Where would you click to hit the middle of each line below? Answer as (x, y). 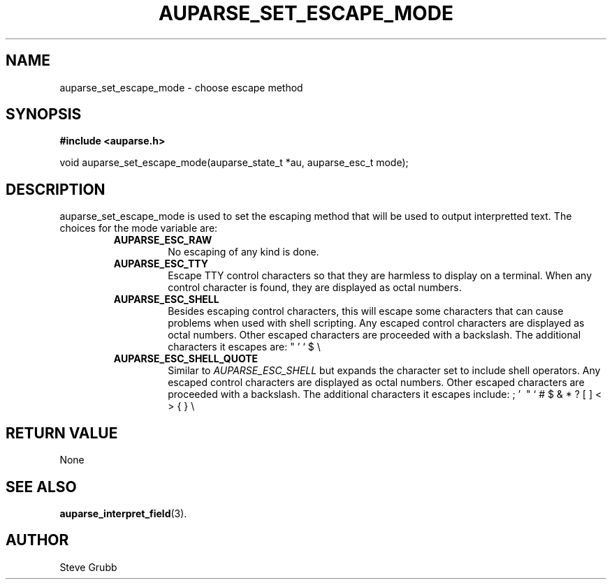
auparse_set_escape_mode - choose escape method (181, 87)
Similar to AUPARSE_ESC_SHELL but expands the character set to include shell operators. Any (384, 371)
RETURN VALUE (62, 433)
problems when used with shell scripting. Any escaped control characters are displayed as (376, 323)
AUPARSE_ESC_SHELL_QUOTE (186, 359)
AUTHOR (37, 540)
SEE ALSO (41, 487)
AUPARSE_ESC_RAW (163, 240)
